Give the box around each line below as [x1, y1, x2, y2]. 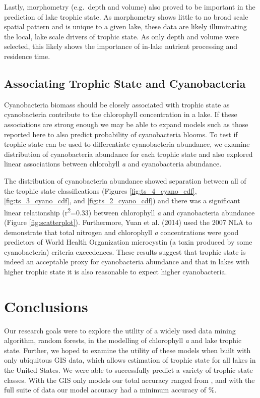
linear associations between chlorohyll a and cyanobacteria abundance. [4, 158, 222, 169]
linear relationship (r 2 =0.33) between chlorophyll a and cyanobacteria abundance [4, 205, 255, 217]
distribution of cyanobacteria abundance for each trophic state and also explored [4, 148, 253, 159]
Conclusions [4, 296, 88, 316]
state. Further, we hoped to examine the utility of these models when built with [4, 345, 251, 355]
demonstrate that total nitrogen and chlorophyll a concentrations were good [4, 226, 239, 237]
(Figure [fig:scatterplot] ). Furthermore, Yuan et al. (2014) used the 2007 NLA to [4, 216, 252, 227]
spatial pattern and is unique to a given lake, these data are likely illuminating [4, 21, 247, 32]
